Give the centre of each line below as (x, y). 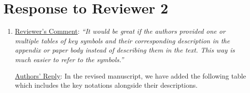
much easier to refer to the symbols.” (69, 59)
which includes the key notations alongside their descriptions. (106, 85)
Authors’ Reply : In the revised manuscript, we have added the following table (130, 75)
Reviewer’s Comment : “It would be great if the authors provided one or (120, 31)
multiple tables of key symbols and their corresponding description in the (122, 40)
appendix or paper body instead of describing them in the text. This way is (125, 50)
